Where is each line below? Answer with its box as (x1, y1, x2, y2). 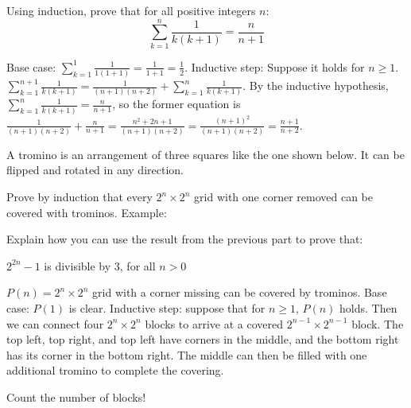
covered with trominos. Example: (6, 204, 167, 220)
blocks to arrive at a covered (145, 315, 283, 332)
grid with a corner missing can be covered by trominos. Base (92, 284, 387, 301)
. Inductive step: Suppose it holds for (184, 58, 365, 75)
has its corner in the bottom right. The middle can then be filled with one (6, 346, 367, 363)
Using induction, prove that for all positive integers (6, 2, 256, 18)
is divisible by (44, 257, 111, 274)
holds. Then (339, 300, 397, 316)
